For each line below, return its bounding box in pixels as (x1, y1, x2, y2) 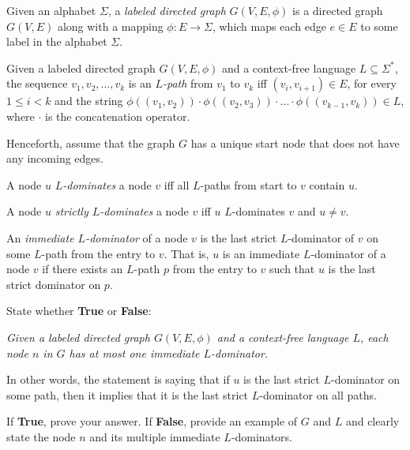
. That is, (164, 245, 209, 261)
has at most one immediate (69, 344, 200, 361)
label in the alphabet (6, 33, 107, 50)
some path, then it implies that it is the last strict (6, 386, 249, 403)
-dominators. (231, 428, 293, 444)
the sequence (6, 75, 68, 92)
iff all (164, 176, 190, 193)
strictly (55, 203, 88, 219)
